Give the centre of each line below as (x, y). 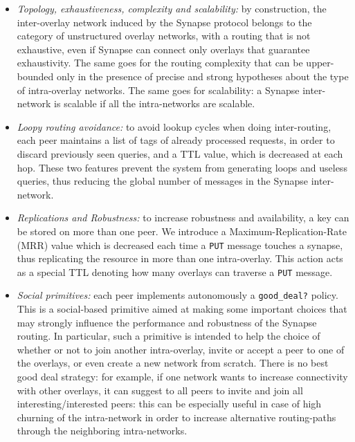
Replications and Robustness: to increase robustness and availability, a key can (183, 218)
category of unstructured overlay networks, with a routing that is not (164, 36)
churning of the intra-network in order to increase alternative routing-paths (176, 417)
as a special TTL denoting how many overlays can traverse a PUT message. (175, 271)
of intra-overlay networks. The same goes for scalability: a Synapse (158, 90)
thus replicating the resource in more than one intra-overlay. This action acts (180, 258)
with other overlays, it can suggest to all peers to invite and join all (160, 390)
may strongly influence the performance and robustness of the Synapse (167, 322)
